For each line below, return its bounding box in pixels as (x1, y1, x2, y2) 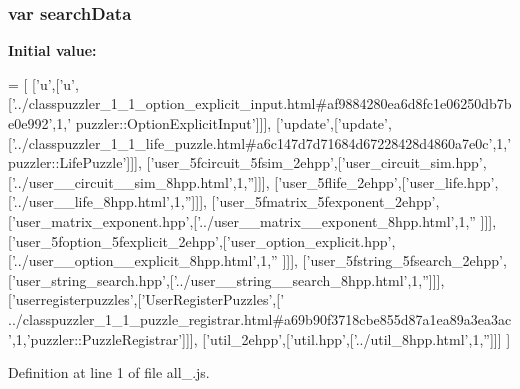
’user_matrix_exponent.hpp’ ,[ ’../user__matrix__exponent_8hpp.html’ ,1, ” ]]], (11, 210, 497, 231)
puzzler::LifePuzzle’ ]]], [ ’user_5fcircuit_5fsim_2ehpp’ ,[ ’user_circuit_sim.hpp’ (8, 152, 483, 173)
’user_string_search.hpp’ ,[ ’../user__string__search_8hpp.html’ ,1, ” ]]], (11, 269, 445, 290)
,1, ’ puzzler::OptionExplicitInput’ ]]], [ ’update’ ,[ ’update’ (52, 113, 388, 133)
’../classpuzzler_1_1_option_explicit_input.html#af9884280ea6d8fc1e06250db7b (11, 93, 512, 114)
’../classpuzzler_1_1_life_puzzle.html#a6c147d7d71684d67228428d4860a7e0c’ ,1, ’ (11, 132, 512, 153)
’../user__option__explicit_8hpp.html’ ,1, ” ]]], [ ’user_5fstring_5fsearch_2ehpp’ (11, 250, 503, 271)
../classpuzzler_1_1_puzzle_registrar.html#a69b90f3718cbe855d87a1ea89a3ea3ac (8, 308, 512, 329)
